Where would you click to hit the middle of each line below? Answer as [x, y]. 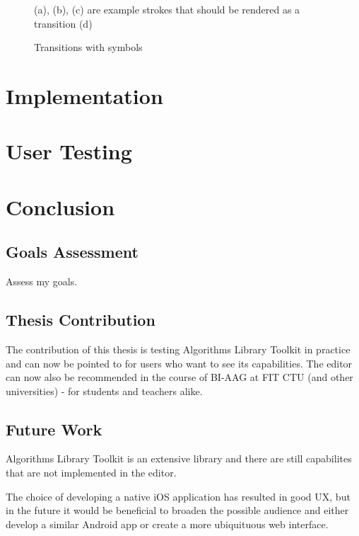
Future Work [54, 429]
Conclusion [60, 206]
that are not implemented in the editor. [91, 473]
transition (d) [63, 23]
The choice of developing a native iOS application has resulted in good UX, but [178, 496]
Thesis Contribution [81, 320]
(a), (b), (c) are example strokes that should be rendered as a [167, 9]
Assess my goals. [42, 281]
